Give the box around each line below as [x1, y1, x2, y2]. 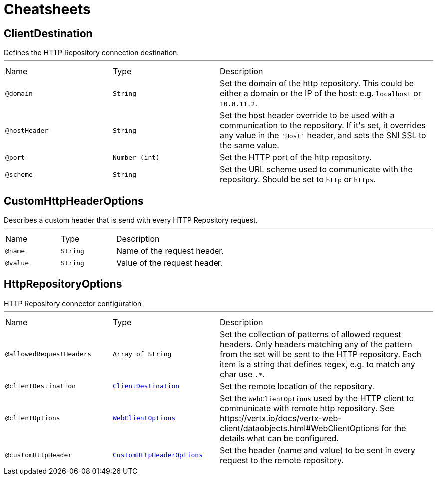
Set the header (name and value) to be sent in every [220, 445, 415, 455]
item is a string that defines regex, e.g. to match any [220, 359, 415, 369]
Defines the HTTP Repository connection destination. [4, 48, 179, 57]
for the [381, 423, 406, 433]
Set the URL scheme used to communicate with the [220, 164, 413, 175]
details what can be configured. [220, 433, 339, 443]
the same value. [220, 140, 279, 151]
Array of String [113, 350, 172, 358]
